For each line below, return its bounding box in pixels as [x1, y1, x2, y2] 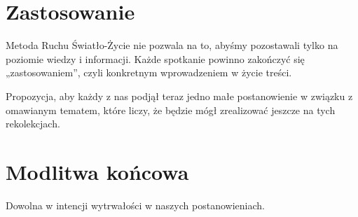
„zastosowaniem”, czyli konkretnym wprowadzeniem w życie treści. [6, 65, 292, 80]
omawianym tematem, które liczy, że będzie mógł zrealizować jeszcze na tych [6, 102, 336, 117]
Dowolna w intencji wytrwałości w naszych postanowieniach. [6, 197, 265, 212]
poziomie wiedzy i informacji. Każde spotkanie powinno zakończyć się [6, 51, 305, 66]
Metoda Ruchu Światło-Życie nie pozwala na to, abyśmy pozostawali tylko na [6, 38, 338, 52]
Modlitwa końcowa [6, 157, 189, 185]
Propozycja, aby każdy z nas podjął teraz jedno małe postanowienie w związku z [6, 88, 353, 103]
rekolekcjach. [6, 116, 60, 131]
